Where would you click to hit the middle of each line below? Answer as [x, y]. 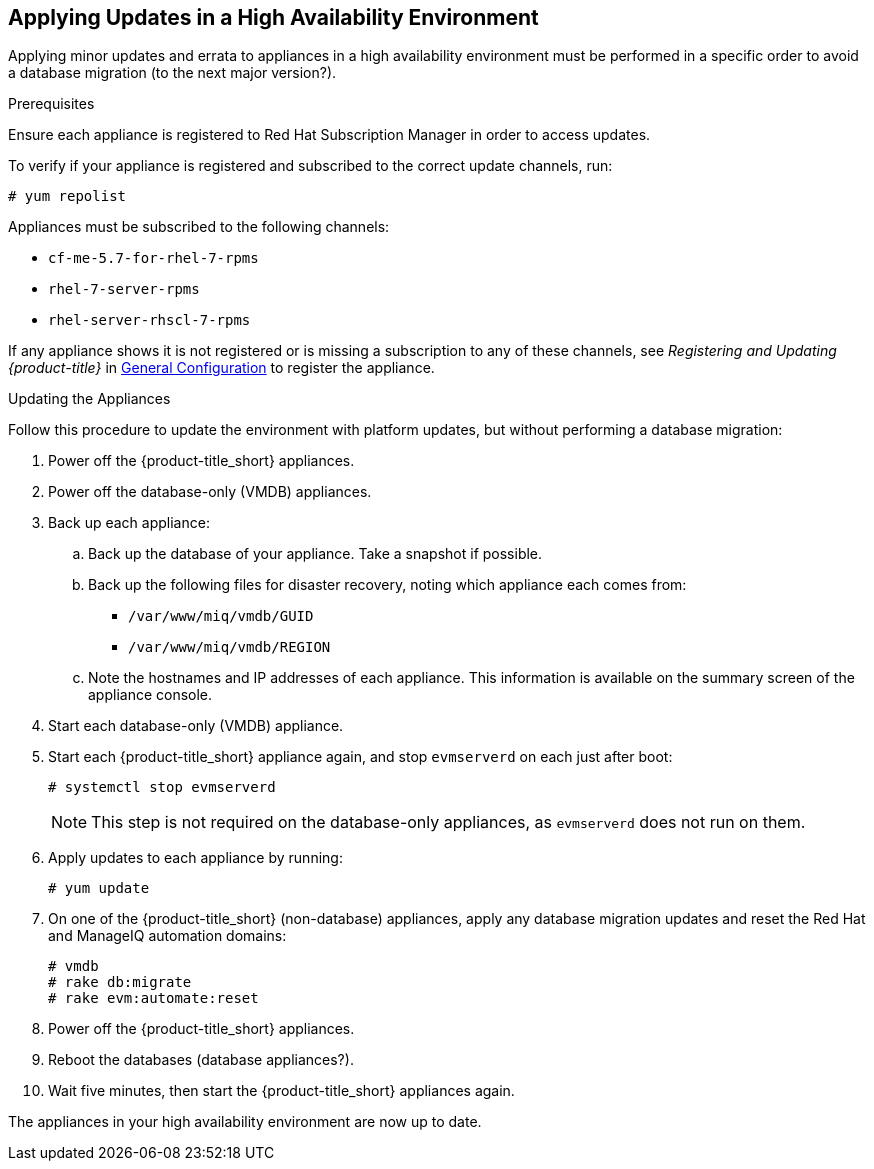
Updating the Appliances [89, 399]
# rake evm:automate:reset [153, 998]
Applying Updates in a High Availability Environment [273, 17]
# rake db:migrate [120, 982]
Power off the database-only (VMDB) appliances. [210, 492]
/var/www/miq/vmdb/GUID [221, 616]
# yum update [99, 888]
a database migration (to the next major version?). [172, 73]
